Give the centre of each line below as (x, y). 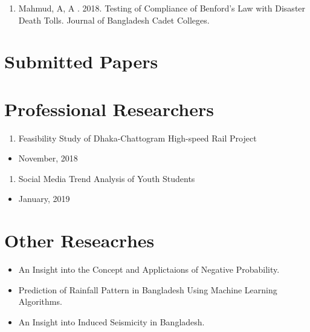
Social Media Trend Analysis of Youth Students (107, 178)
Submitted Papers (81, 61)
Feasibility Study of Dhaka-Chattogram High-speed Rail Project (137, 138)
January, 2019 (44, 199)
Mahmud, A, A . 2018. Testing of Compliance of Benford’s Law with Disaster (162, 8)
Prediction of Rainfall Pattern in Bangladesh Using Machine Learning (148, 289)
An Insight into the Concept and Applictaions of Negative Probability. (149, 269)
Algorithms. (40, 301)
